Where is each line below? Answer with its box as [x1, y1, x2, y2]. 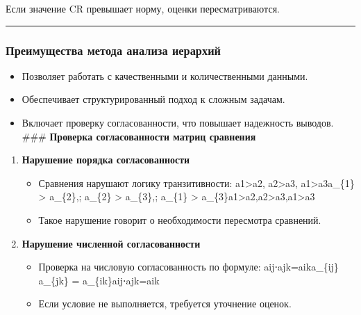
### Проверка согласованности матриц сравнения [22, 129, 256, 143]
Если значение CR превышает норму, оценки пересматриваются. [6, 1, 280, 15]
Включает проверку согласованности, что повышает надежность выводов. [22, 115, 334, 129]
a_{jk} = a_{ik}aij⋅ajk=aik [38, 273, 160, 287]
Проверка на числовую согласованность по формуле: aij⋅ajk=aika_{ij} [38, 259, 339, 274]
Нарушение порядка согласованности [22, 152, 190, 167]
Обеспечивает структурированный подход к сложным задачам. [22, 92, 285, 106]
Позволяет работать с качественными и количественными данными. [22, 68, 308, 83]
